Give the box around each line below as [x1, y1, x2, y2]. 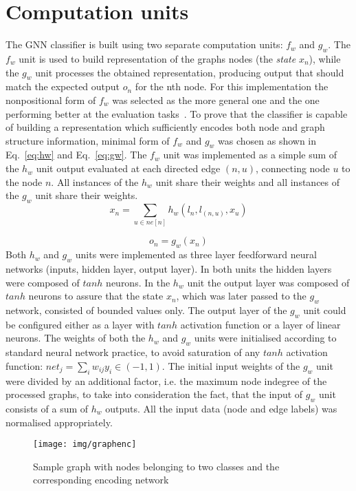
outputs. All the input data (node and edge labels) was [105, 401, 337, 415]
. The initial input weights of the [162, 358, 300, 373]
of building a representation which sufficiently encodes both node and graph [5, 120, 325, 134]
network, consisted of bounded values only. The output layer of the [5, 302, 287, 317]
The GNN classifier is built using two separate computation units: [5, 37, 283, 52]
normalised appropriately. [5, 415, 113, 429]
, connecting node [256, 161, 330, 176]
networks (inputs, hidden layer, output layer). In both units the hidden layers [5, 261, 332, 275]
